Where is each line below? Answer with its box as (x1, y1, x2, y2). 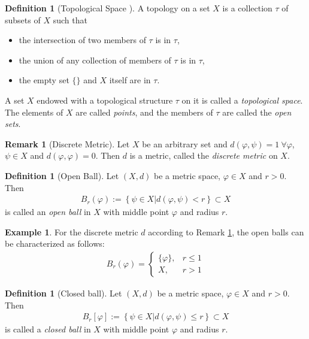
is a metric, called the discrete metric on (129, 149, 278, 162)
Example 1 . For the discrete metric (5, 225, 138, 238)
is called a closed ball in (5, 323, 91, 335)
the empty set (19, 74, 69, 86)
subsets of (5, 13, 41, 26)
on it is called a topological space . (181, 93, 303, 106)
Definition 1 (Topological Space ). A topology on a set (5, 2, 210, 14)
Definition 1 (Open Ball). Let (5, 169, 119, 181)
